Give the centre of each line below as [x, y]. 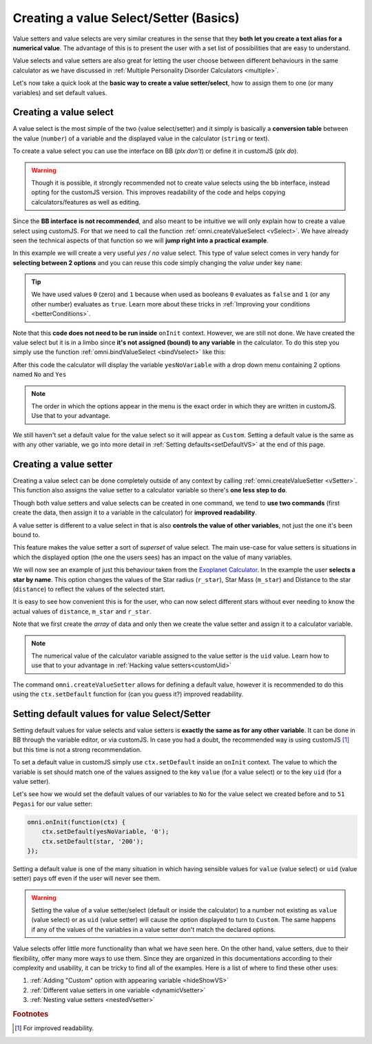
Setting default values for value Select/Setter [112, 714]
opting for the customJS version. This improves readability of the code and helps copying [158, 192]
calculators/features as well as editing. [86, 202]
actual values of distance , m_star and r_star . [82, 611]
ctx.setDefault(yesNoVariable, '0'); [105, 832]
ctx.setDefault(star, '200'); [93, 841]
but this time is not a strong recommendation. [77, 749]
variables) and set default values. [60, 92]
